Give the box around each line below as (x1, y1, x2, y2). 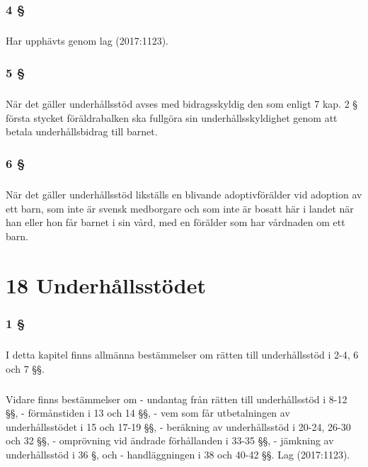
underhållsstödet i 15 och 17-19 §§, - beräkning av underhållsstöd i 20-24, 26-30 (6, 419, 351, 434)
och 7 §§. (6, 361, 45, 376)
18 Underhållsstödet (6, 270, 207, 299)
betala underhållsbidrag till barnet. (6, 124, 158, 139)
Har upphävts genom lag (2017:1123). (6, 33, 168, 48)
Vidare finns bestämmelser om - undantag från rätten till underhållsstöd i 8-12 (6, 391, 347, 406)
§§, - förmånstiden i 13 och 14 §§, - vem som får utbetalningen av (6, 405, 290, 420)
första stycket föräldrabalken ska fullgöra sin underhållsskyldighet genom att (6, 110, 338, 125)
